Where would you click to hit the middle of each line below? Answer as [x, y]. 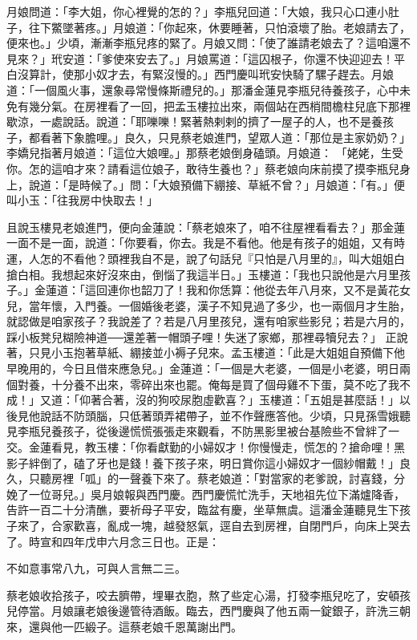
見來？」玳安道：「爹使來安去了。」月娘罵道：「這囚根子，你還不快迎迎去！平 [206, 58]
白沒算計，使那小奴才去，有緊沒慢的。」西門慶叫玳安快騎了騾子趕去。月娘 [200, 74]
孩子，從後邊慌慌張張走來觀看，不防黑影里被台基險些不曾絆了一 [231, 431]
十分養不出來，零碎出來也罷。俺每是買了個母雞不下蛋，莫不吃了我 [225, 384]
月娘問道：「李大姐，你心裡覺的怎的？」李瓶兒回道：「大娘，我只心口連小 [197, 11]
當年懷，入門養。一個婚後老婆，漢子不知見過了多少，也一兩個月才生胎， [219, 305]
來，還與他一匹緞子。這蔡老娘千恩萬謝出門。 [124, 626]
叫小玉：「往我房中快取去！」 [82, 200]
